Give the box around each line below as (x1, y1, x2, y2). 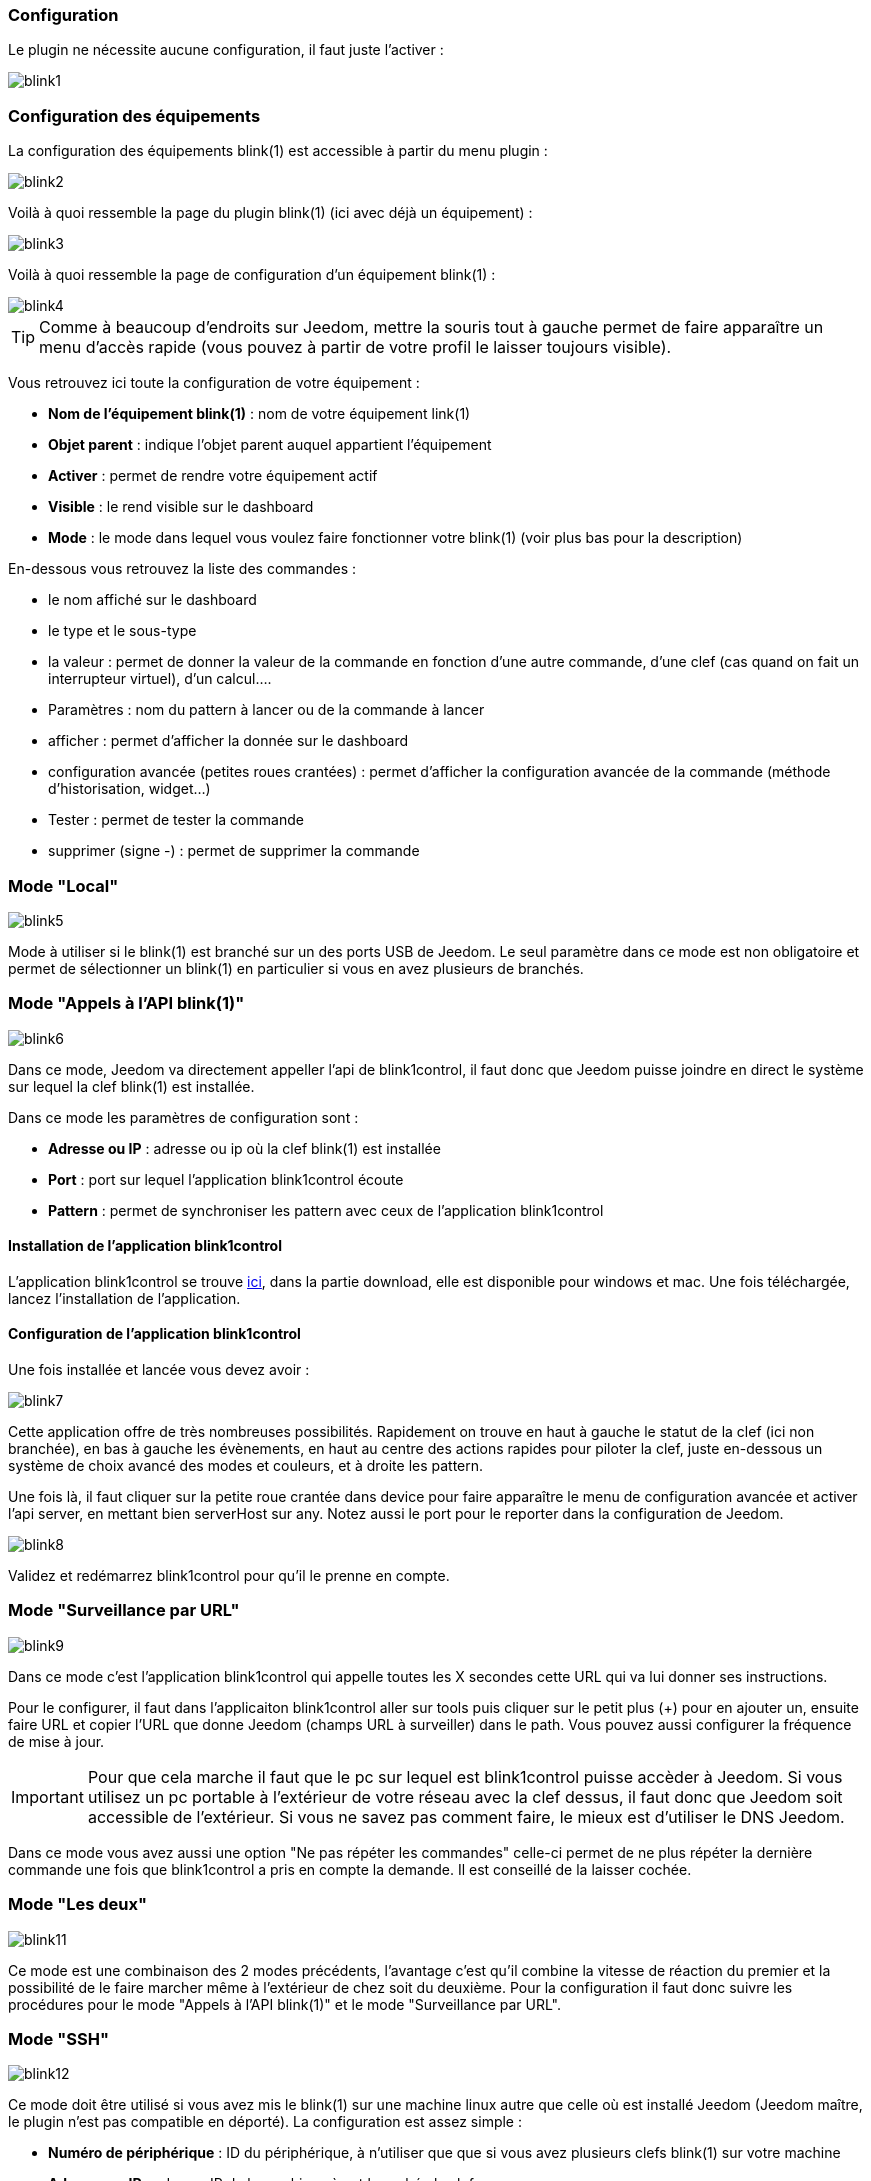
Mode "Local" (8, 875, 119, 896)
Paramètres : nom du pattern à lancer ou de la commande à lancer (48, 701, 485, 719)
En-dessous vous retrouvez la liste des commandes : (8, 560, 357, 578)
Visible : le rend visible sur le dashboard (48, 498, 314, 516)
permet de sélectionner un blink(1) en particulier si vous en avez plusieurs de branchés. (8, 959, 584, 977)
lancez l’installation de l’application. (8, 1289, 241, 1307)
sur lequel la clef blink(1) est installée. (8, 1077, 255, 1095)
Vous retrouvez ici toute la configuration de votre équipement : (8, 374, 420, 392)
